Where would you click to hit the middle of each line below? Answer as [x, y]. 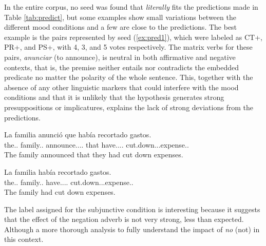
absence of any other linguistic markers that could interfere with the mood [121, 87]
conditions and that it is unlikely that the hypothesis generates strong [114, 97]
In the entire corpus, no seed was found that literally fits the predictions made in [131, 7]
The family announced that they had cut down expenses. [94, 155]
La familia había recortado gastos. [58, 171]
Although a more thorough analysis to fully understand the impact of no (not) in [132, 229]
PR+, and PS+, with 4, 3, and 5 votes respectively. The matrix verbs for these [128, 47]
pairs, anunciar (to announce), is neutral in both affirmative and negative [120, 57]
